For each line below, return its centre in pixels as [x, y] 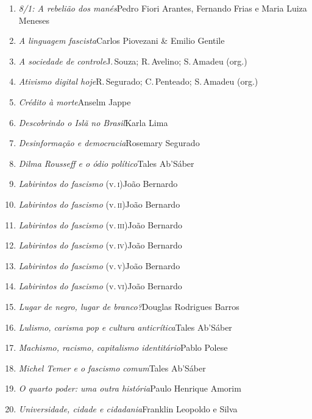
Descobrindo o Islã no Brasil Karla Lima [93, 122]
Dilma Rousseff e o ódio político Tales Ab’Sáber [106, 163]
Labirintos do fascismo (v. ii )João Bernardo [99, 204]
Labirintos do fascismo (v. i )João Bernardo [98, 184]
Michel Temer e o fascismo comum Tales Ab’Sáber [112, 368]
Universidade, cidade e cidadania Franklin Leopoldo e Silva [128, 408]
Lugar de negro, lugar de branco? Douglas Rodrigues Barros [129, 306]
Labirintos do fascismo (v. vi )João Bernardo [100, 286]
